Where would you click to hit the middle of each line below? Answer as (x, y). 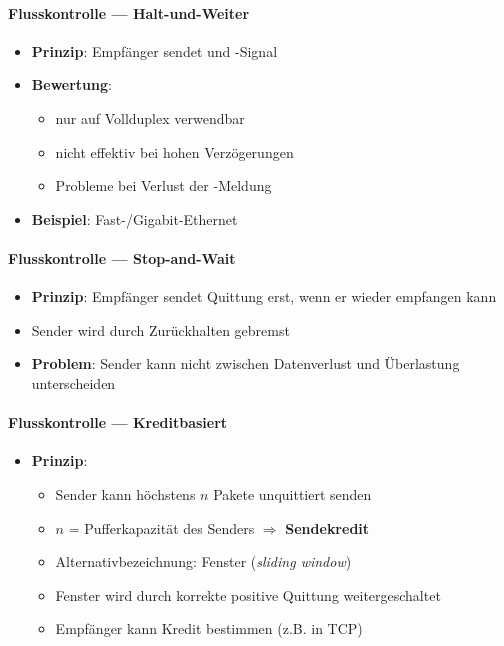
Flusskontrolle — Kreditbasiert (118, 422)
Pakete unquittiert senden (292, 493)
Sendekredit (327, 527)
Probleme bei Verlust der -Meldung (163, 185)
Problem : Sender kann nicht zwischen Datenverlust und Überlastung (245, 363)
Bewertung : (71, 84)
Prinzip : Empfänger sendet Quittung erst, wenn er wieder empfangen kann (264, 296)
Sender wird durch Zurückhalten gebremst (160, 329)
